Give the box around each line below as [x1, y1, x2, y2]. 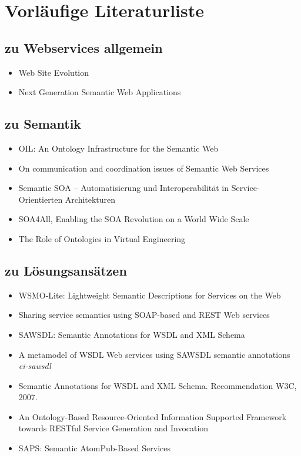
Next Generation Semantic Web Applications [18, 86, 181, 98]
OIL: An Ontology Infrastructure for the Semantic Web [18, 142, 219, 154]
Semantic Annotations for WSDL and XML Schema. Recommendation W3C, [18, 379, 297, 391]
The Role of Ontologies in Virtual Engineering [18, 232, 186, 244]
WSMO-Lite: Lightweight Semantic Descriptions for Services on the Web [18, 289, 281, 301]
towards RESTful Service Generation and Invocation [18, 422, 209, 434]
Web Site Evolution [18, 66, 89, 78]
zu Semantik [5, 115, 82, 133]
